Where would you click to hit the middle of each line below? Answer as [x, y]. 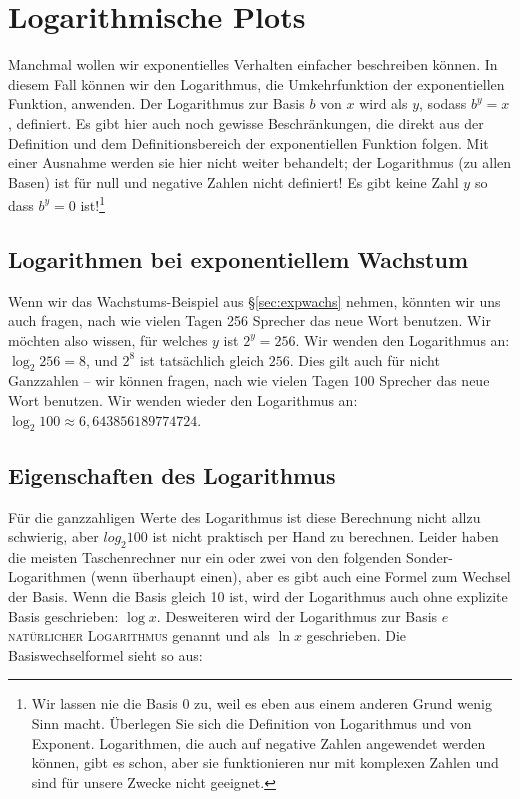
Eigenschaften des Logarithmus [172, 474]
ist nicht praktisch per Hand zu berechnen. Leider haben [325, 536]
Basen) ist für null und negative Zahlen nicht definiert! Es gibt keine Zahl [233, 181]
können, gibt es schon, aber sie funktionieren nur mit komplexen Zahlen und [265, 762]
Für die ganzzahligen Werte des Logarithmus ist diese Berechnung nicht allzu [244, 516]
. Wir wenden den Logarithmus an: [402, 339]
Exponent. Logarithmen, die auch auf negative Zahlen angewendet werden [258, 742]
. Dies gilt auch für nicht [364, 359]
